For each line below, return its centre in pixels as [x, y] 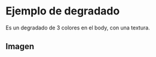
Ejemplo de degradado [63, 11]
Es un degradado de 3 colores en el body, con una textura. [78, 28]
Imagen [20, 46]
